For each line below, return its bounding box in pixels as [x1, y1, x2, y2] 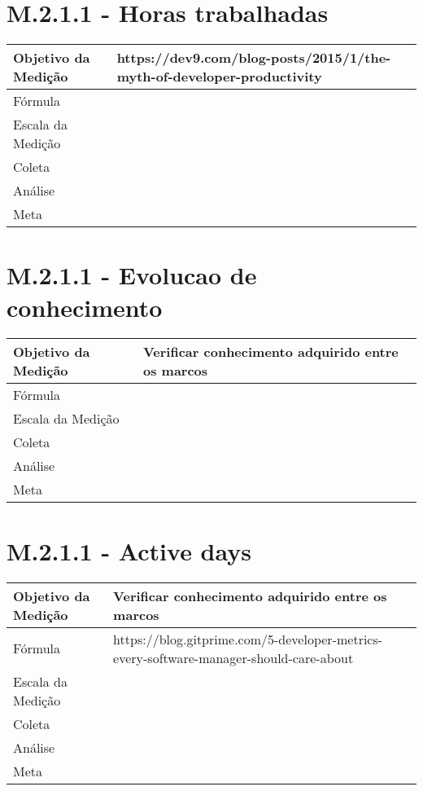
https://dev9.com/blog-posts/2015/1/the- [116, 48, 391, 68]
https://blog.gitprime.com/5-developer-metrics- [113, 629, 383, 648]
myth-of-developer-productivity [116, 67, 322, 86]
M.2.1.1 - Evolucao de [7, 258, 257, 292]
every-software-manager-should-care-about [113, 648, 354, 667]
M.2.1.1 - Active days [7, 534, 251, 567]
